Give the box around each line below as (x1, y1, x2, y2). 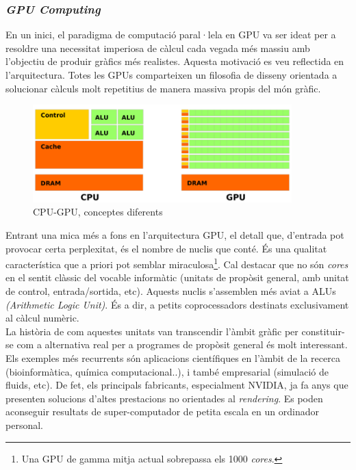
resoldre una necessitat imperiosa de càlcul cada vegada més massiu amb (5, 40, 310, 55)
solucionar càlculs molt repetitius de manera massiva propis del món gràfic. (5, 81, 321, 95)
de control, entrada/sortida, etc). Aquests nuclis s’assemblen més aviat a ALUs (5, 284, 336, 298)
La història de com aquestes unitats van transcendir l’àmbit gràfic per (5, 324, 298, 338)
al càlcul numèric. (5, 311, 79, 325)
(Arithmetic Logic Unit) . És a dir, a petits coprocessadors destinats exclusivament (5, 297, 349, 311)
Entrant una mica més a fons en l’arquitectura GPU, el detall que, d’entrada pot (5, 228, 344, 242)
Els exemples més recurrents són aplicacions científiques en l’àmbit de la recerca (5, 351, 340, 365)
